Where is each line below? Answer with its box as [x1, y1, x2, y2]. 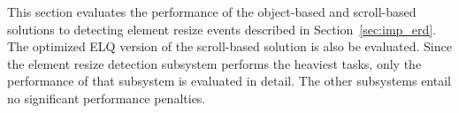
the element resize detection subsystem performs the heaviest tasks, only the [7, 54, 422, 72]
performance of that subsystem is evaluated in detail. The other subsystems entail [7, 72, 451, 90]
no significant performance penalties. [7, 88, 206, 107]
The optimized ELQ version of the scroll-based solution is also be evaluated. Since [7, 37, 452, 56]
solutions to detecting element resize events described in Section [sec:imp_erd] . [7, 19, 437, 38]
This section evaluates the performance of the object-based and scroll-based [7, 3, 417, 20]
